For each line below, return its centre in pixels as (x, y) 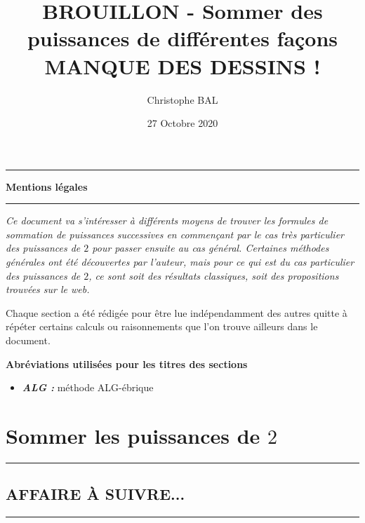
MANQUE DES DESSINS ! (182, 66)
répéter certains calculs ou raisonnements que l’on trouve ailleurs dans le (162, 326)
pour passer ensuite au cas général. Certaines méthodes (211, 248)
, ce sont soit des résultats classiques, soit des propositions (214, 275)
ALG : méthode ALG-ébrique (88, 387)
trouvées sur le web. (48, 289)
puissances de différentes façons (182, 38)
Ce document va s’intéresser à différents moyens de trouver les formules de (167, 220)
